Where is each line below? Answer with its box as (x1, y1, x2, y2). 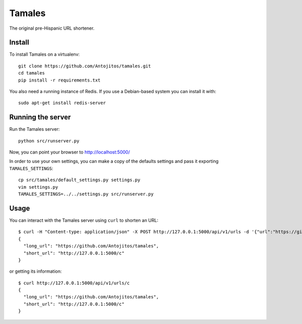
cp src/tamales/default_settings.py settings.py (18, 177, 140, 183)
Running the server (9, 113, 71, 122)
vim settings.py (18, 184, 58, 190)
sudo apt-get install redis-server (18, 100, 106, 106)
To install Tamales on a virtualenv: (9, 51, 80, 57)
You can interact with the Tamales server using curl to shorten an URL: (9, 217, 159, 223)
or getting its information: (9, 268, 62, 274)
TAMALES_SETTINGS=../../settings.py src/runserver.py (18, 191, 154, 197)
